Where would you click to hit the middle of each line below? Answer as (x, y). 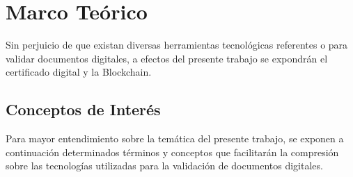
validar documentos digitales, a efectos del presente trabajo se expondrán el (167, 58)
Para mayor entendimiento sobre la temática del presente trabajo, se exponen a (175, 138)
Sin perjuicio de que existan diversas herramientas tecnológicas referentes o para (177, 45)
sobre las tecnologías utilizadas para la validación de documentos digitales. (164, 166)
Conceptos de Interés (83, 109)
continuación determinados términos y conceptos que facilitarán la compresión (172, 152)
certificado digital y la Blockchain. (79, 72)
